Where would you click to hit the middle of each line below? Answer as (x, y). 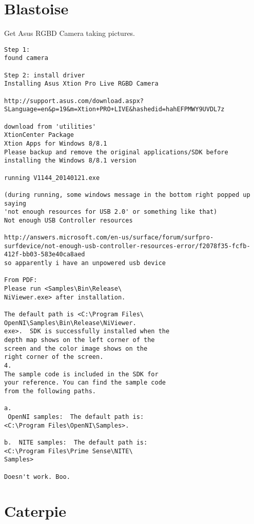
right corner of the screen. (54, 357)
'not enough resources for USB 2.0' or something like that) (111, 212)
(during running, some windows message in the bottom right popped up (127, 195)
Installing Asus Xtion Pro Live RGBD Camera (81, 84)
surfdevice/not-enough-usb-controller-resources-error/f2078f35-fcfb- (127, 246)
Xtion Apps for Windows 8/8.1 (56, 143)
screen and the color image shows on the (76, 348)
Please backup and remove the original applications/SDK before (116, 152)
